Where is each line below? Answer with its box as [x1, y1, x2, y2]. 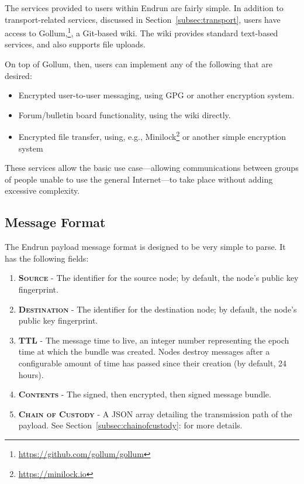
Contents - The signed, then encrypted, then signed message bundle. [18, 388, 271, 400]
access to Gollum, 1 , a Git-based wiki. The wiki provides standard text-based [5, 25, 278, 39]
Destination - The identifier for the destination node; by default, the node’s [18, 303, 297, 315]
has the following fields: [5, 252, 89, 264]
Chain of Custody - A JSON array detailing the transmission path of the [18, 407, 292, 420]
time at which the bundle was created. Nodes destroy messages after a [18, 345, 270, 358]
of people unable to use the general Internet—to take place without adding [5, 173, 273, 185]
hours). [18, 368, 44, 380]
